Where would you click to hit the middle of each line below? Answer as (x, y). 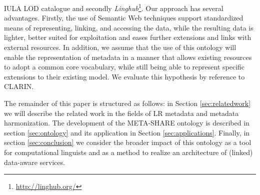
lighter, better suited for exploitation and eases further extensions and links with (128, 37)
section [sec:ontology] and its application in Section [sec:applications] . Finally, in (127, 132)
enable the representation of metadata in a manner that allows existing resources (128, 57)
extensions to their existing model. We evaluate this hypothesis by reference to (124, 76)
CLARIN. (19, 86)
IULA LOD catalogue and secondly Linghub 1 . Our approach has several (114, 7)
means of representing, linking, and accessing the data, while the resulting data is (129, 27)
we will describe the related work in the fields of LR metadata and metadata (121, 113)
